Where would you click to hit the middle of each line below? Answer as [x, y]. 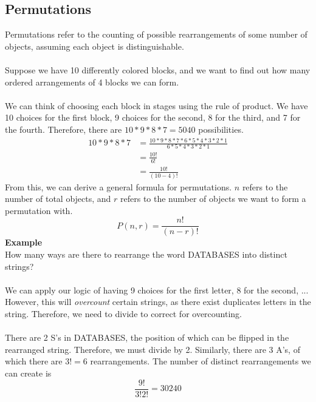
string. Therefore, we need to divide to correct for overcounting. [124, 314]
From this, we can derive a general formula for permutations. [118, 186]
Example [24, 242]
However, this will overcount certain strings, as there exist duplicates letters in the [158, 302]
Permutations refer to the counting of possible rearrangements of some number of [156, 34]
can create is [28, 373]
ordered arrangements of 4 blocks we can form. [92, 82]
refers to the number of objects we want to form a [213, 199]
